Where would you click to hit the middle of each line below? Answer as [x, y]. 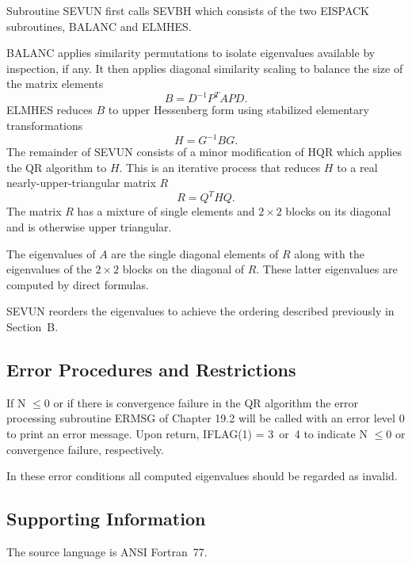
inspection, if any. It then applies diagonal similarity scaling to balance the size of [205, 68]
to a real [357, 167]
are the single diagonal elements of [195, 253]
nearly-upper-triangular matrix [81, 183]
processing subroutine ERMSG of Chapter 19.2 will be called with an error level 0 [206, 418]
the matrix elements [55, 84]
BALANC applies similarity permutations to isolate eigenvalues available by [191, 53]
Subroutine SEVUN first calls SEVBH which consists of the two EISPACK [188, 10]
